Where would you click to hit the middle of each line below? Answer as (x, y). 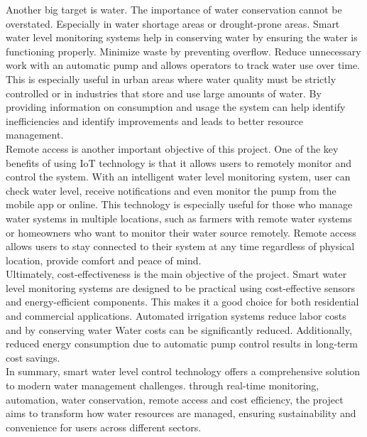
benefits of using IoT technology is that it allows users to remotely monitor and (179, 162)
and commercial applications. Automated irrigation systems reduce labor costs (176, 316)
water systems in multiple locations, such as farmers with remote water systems (179, 218)
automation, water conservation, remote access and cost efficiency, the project (175, 399)
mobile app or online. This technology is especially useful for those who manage (179, 204)
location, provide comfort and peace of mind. (104, 260)
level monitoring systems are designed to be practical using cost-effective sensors (180, 287)
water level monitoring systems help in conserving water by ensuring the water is (182, 37)
